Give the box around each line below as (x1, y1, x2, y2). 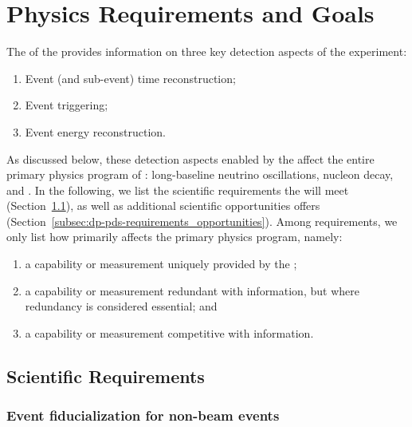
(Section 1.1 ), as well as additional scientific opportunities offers (6, 197, 320, 214)
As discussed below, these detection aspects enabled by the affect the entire (6, 150, 375, 167)
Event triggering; (25, 97, 108, 113)
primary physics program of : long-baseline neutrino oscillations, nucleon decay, (6, 166, 394, 183)
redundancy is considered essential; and (25, 298, 218, 314)
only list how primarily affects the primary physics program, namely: (6, 228, 343, 245)
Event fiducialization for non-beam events (6, 405, 280, 425)
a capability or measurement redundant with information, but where (25, 282, 359, 299)
